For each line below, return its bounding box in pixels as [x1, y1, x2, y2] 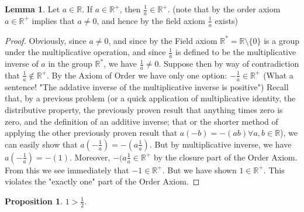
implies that [32, 14, 75, 26]
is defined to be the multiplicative [175, 46, 296, 58]
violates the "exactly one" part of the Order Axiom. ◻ [5, 175, 200, 187]
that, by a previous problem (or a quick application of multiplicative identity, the [5, 92, 296, 104]
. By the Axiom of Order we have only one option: [46, 69, 227, 81]
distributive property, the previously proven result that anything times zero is [5, 103, 283, 115]
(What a [263, 69, 293, 81]
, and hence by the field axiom [96, 14, 205, 26]
